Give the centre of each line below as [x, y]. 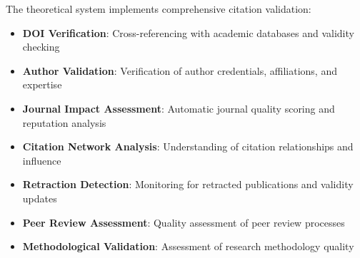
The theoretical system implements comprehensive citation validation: [159, 9]
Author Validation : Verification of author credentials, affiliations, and [180, 70]
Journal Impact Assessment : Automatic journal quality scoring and [179, 108]
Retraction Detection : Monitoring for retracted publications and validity [188, 184]
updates [40, 198]
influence [42, 160]
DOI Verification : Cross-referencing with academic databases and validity [188, 32]
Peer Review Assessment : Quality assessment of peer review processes [184, 222]
